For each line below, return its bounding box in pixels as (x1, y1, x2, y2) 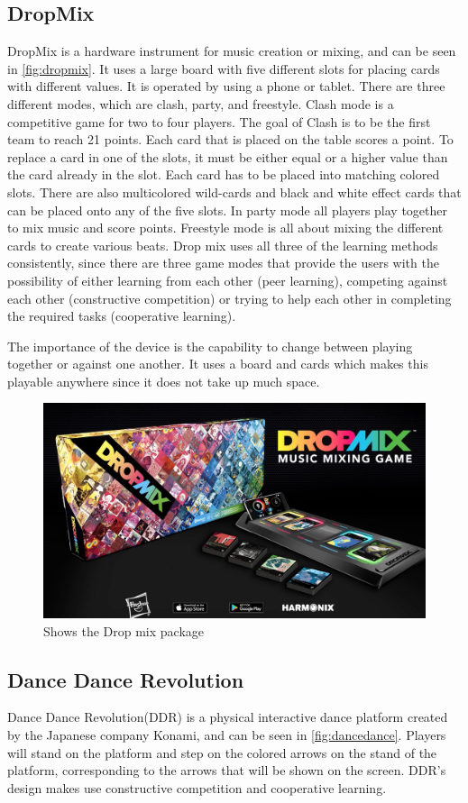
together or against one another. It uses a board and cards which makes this (7, 354, 428, 373)
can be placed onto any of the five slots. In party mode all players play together (7, 200, 447, 219)
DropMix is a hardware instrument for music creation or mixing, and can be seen (7, 41, 456, 60)
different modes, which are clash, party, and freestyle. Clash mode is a (7, 94, 394, 113)
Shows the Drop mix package (43, 621, 205, 640)
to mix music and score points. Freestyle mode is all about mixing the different (7, 218, 444, 237)
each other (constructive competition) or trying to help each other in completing (7, 288, 452, 307)
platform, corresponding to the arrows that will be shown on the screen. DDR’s (7, 761, 446, 780)
